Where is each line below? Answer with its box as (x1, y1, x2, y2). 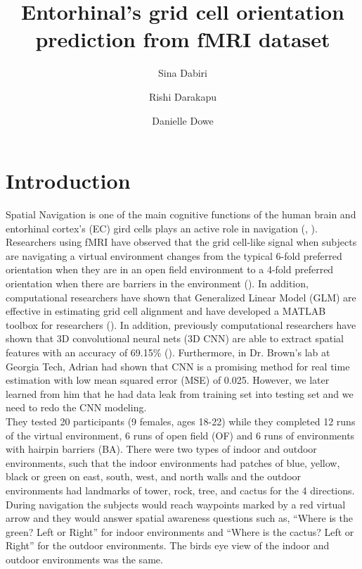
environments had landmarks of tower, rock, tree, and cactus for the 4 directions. (6, 482, 355, 497)
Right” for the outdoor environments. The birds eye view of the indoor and (6, 538, 330, 553)
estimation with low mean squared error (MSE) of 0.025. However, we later (6, 373, 330, 387)
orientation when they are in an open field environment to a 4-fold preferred (6, 262, 334, 277)
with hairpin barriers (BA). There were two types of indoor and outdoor (6, 442, 317, 456)
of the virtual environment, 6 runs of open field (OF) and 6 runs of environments (6, 427, 355, 442)
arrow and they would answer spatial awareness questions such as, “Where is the (6, 511, 353, 525)
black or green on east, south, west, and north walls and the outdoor (6, 469, 302, 484)
